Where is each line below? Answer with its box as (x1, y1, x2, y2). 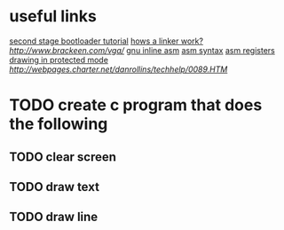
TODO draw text (9, 179, 100, 194)
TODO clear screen (9, 149, 117, 164)
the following (9, 114, 108, 134)
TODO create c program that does (9, 95, 263, 115)
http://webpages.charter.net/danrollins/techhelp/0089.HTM (9, 64, 228, 75)
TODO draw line (9, 210, 99, 225)
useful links (9, 6, 98, 27)
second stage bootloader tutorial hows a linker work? (9, 36, 204, 46)
